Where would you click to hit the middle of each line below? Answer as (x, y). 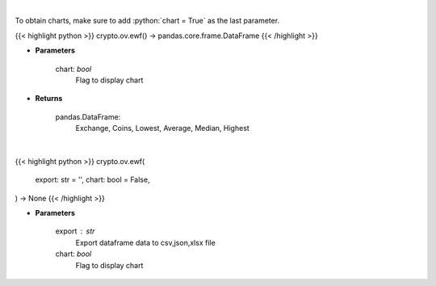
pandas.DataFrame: (88, 116)
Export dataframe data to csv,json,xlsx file (145, 242)
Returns (49, 99)
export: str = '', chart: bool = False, (92, 180)
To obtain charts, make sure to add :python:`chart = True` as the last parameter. (147, 21)
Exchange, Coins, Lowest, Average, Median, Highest (162, 128)
